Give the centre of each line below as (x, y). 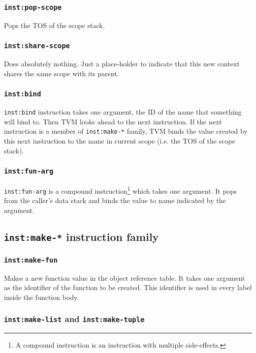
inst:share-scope (37, 46)
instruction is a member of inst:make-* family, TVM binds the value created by (126, 131)
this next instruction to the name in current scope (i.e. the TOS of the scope (120, 141)
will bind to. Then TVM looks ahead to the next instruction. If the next (113, 121)
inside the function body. (42, 297)
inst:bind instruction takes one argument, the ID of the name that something (123, 112)
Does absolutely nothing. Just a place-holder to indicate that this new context (122, 64)
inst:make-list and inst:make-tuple (74, 319)
